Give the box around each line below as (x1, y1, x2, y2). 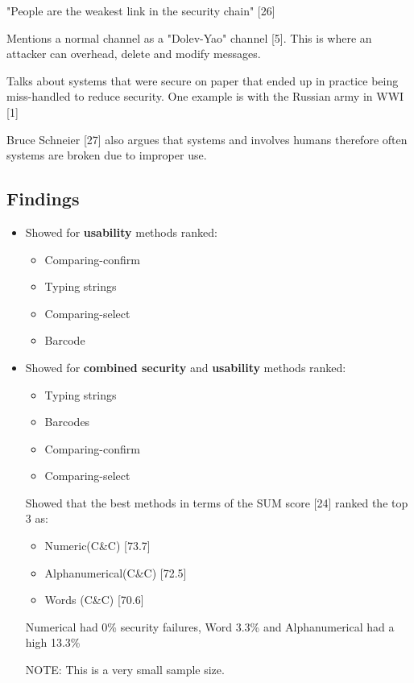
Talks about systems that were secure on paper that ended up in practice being (6, 72, 399, 89)
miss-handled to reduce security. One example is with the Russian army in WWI (6, 88, 404, 105)
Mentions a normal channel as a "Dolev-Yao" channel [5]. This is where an (6, 29, 372, 46)
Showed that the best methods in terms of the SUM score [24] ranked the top (25, 494, 408, 511)
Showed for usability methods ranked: (25, 223, 217, 240)
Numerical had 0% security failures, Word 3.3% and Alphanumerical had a (25, 618, 395, 635)
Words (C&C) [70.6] (44, 591, 144, 608)
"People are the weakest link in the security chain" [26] (6, 2, 275, 19)
